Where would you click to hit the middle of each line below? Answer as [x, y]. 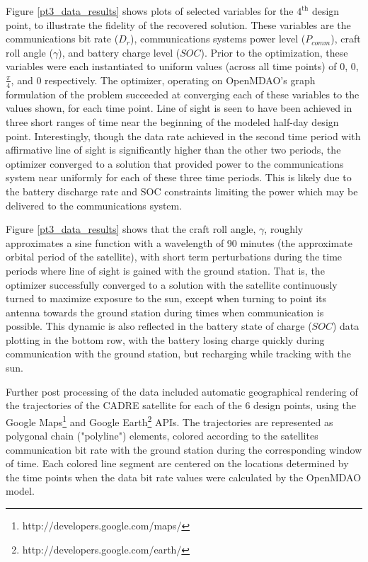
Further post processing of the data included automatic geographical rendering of [182, 391]
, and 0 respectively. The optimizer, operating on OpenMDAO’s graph [163, 80]
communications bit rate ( [62, 39]
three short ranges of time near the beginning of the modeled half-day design [172, 121]
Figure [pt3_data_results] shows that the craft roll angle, [131, 229]
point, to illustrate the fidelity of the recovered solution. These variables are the [178, 24]
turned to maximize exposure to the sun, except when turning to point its [166, 298]
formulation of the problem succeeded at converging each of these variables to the [183, 94]
